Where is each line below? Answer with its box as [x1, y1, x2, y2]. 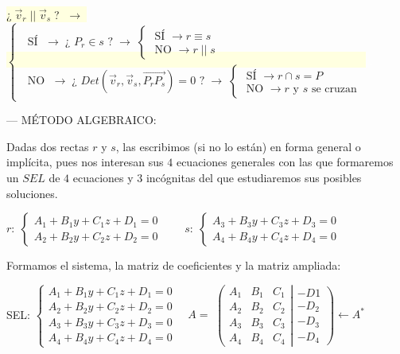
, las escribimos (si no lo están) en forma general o [115, 138, 361, 154]
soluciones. [6, 185, 58, 201]
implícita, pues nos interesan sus [6, 154, 164, 170]
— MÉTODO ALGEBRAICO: [6, 111, 157, 128]
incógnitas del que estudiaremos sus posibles [146, 169, 362, 185]
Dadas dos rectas [6, 138, 89, 154]
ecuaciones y [72, 169, 134, 185]
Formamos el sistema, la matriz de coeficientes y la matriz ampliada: [6, 257, 341, 274]
